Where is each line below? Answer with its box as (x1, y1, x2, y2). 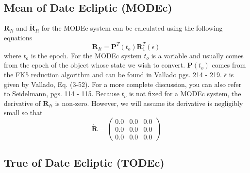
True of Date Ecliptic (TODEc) (4, 155, 165, 170)
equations (4, 32, 33, 42)
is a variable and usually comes (151, 50, 244, 60)
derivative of (4, 98, 41, 108)
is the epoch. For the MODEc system (31, 50, 142, 60)
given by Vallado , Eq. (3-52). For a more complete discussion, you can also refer (4, 79, 242, 89)
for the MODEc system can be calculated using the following (41, 23, 223, 33)
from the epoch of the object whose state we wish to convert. (4, 60, 185, 70)
